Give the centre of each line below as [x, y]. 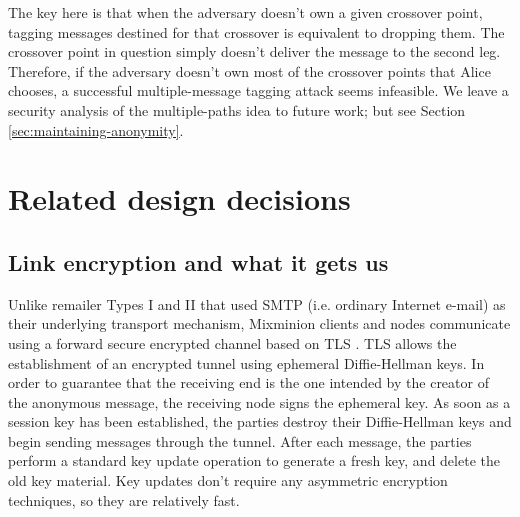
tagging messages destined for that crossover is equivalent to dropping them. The [256, 31]
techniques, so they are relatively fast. [124, 499]
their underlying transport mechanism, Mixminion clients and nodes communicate [259, 323]
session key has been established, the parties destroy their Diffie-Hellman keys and [260, 421]
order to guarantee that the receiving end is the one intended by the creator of [248, 382]
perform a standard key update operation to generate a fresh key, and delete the [254, 460]
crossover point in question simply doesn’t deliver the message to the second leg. [254, 51]
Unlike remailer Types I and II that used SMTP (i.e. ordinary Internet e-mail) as [257, 303]
